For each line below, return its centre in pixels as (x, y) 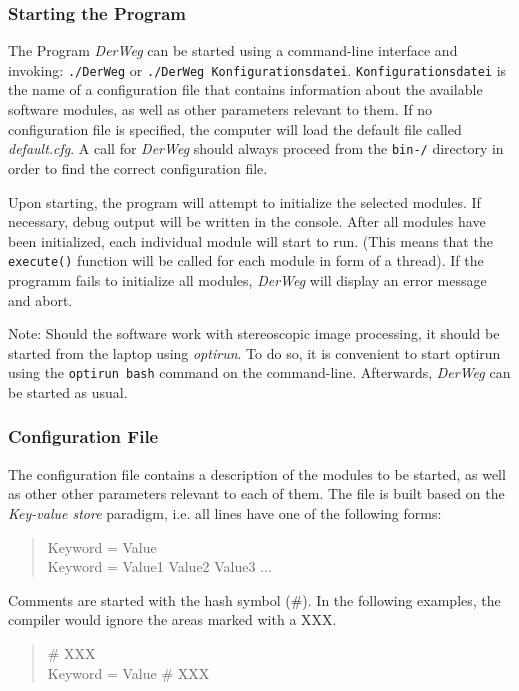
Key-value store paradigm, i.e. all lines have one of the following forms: (225, 512)
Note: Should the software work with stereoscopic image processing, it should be (254, 333)
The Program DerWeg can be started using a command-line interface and (233, 50)
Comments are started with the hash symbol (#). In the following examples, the (254, 599)
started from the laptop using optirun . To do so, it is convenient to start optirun (254, 352)
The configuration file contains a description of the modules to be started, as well (257, 473)
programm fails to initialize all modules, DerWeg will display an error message (247, 279)
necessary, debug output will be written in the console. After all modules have (247, 221)
